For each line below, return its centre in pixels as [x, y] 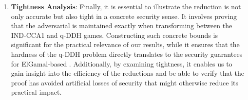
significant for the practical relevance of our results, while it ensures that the [125, 44]
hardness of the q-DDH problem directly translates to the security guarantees [127, 54]
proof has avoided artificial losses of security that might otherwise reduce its [125, 82]
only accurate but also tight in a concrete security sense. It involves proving [124, 16]
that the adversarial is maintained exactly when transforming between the [122, 25]
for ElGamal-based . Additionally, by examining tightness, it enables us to [122, 63]
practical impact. [36, 92]
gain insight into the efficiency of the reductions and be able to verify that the [127, 73]
